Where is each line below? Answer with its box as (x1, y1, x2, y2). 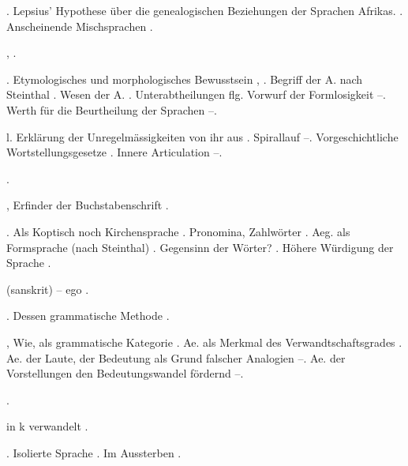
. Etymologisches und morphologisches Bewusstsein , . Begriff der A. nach (6, 70, 363, 87)
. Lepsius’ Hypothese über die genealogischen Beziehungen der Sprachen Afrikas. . (6, 2, 403, 18)
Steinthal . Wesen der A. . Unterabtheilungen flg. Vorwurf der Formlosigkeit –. (6, 86, 386, 103)
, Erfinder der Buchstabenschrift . (6, 197, 169, 213)
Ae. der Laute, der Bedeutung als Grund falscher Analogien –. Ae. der (6, 349, 346, 366)
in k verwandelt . (6, 418, 88, 434)
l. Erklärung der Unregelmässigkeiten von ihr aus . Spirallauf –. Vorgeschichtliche (6, 128, 399, 145)
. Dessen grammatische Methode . (6, 307, 170, 324)
